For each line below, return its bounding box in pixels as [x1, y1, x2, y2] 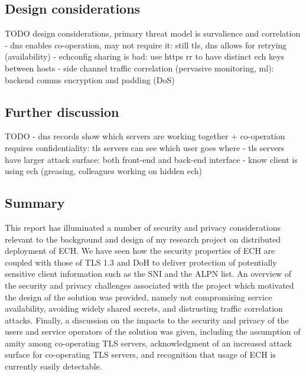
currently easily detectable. [5, 360, 102, 372]
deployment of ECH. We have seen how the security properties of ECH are [5, 244, 275, 257]
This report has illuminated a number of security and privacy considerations [5, 221, 281, 233]
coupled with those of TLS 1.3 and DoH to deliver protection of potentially [5, 256, 277, 268]
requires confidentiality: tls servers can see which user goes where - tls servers [5, 141, 285, 153]
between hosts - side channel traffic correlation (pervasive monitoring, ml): [5, 61, 274, 74]
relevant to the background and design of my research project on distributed [5, 233, 281, 245]
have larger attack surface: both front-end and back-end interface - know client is [5, 153, 298, 165]
